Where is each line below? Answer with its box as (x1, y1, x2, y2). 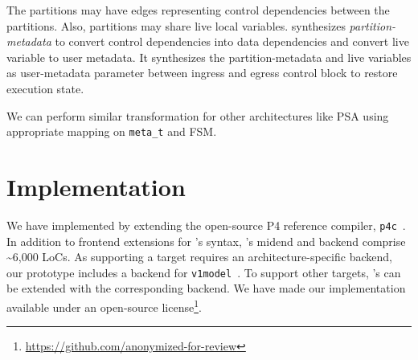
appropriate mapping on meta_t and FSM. (6, 123, 217, 140)
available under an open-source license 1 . (6, 297, 202, 315)
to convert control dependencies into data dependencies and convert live (55, 33, 409, 50)
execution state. (6, 80, 84, 96)
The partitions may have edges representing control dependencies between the (6, 2, 390, 18)
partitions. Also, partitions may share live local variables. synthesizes (6, 17, 346, 34)
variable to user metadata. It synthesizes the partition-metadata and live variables (6, 48, 412, 65)
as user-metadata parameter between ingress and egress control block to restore (6, 64, 398, 81)
